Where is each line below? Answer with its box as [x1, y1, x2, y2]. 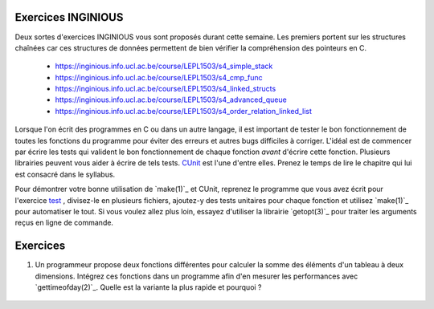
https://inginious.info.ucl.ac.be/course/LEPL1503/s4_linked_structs [55, 84, 276, 94]
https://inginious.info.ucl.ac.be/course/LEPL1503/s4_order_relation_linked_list [55, 106, 313, 116]
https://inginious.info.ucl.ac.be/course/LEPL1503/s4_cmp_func [55, 72, 263, 82]
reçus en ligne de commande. [14, 218, 114, 228]
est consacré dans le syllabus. [14, 169, 116, 179]
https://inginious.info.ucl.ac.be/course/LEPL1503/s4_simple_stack [55, 61, 273, 71]
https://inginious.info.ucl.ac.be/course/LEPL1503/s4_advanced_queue [55, 95, 287, 104]
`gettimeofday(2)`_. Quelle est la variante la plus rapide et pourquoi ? [35, 283, 262, 292]
